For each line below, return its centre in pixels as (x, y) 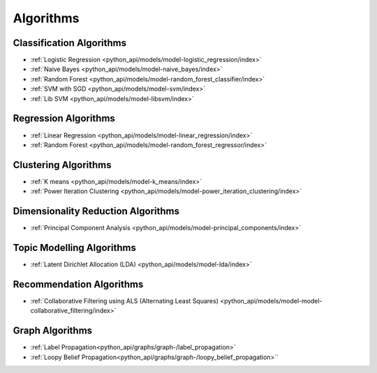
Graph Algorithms (53, 331)
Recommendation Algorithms (78, 284)
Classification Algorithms (70, 43)
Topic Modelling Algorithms (74, 248)
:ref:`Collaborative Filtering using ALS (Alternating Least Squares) (125, 300)
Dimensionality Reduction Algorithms (96, 212)
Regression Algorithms (64, 119)
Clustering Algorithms (62, 165)
